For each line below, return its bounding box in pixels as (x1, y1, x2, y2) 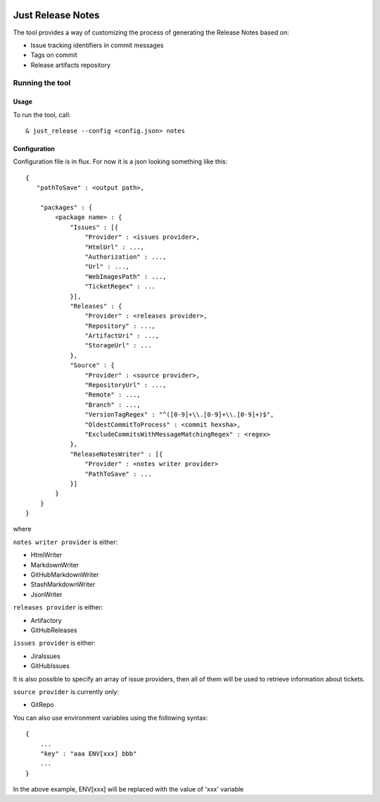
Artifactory (30, 616, 63, 624)
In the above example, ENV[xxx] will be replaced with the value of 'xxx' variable (13, 785, 244, 794)
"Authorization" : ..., (84, 252, 167, 261)
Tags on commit (30, 51, 77, 59)
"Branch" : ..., (84, 400, 141, 409)
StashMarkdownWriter (30, 580, 96, 588)
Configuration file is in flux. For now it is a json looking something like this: (13, 157, 228, 166)
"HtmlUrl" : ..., (84, 243, 144, 251)
